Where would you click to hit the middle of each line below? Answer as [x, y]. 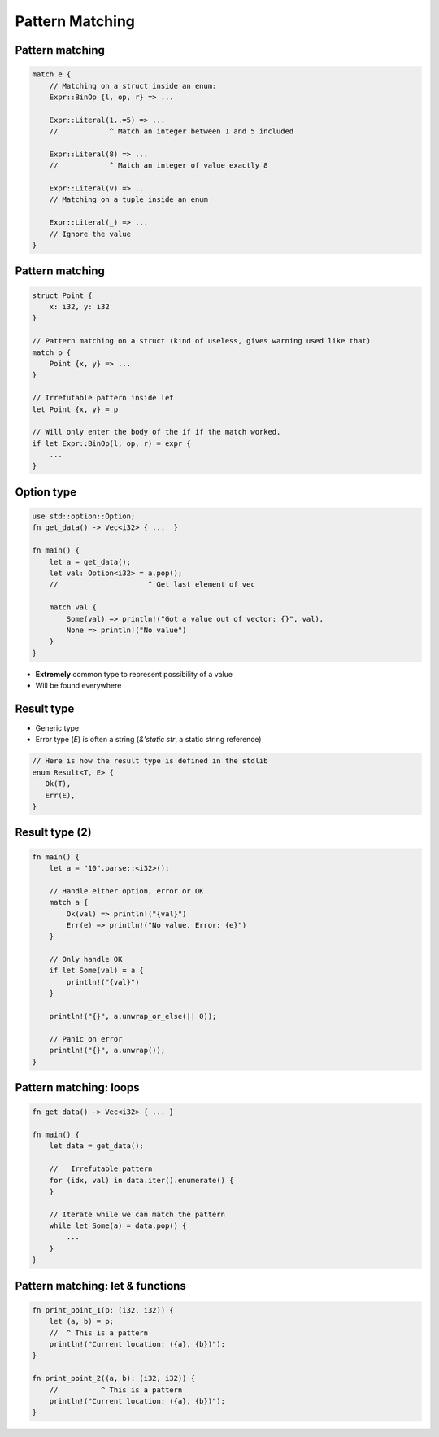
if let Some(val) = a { [96, 971]
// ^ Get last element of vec [152, 585]
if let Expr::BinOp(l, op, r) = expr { [111, 443]
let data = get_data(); [96, 1146]
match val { [73, 607]
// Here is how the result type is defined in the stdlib [150, 761]
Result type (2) [54, 833]
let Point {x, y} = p [75, 409]
